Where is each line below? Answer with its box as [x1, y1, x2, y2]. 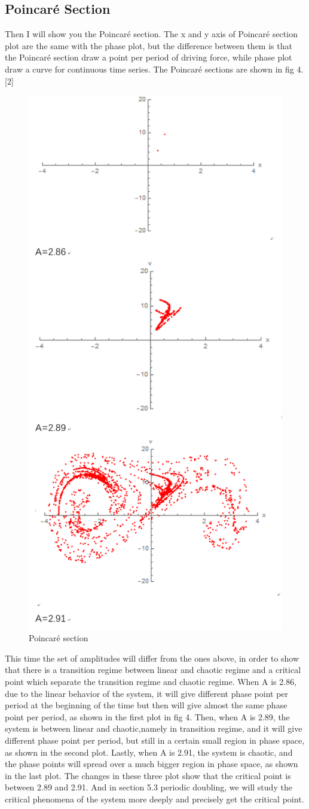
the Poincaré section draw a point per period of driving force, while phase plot [5, 51, 292, 64]
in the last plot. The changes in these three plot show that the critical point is [5, 769, 291, 781]
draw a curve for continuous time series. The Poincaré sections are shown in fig [5, 62, 294, 75]
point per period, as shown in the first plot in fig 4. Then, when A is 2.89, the [5, 710, 290, 723]
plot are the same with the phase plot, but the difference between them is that [5, 39, 292, 52]
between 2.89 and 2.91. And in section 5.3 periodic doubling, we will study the [5, 781, 292, 793]
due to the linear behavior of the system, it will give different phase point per [5, 687, 289, 699]
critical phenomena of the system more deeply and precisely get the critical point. [5, 793, 304, 805]
